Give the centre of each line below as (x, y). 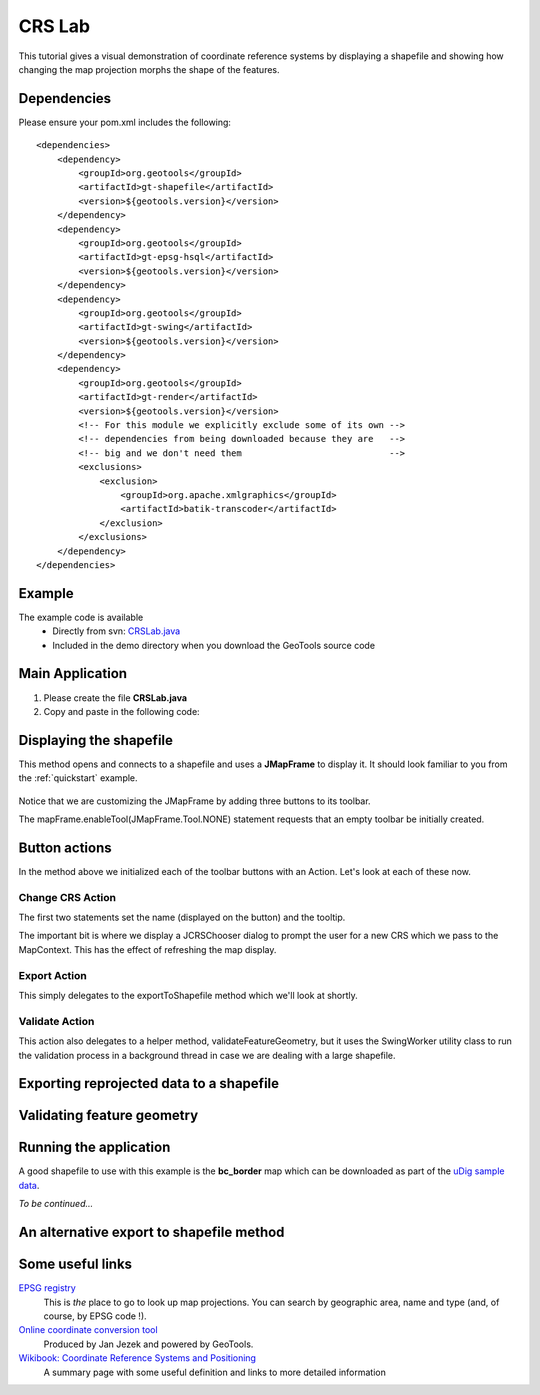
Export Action (52, 975)
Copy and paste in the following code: (121, 711)
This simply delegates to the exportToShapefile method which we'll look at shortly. (188, 995)
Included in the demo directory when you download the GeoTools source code (213, 645)
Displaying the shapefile (96, 740)
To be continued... (56, 1204)
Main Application (73, 673)
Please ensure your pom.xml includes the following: (125, 122)
